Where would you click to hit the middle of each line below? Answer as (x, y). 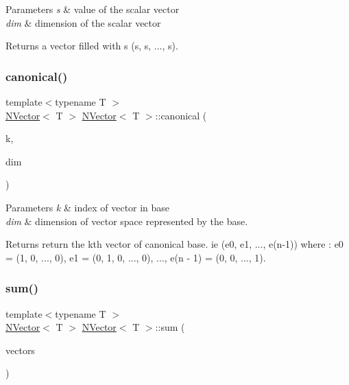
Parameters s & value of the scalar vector (93, 9)
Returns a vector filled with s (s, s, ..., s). (92, 46)
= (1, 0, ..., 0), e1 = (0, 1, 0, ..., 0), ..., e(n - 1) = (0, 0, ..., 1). (136, 257)
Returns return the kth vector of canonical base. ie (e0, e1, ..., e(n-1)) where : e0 (174, 244)
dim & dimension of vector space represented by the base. (127, 221)
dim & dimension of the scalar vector (83, 22)
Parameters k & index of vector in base (88, 207)
